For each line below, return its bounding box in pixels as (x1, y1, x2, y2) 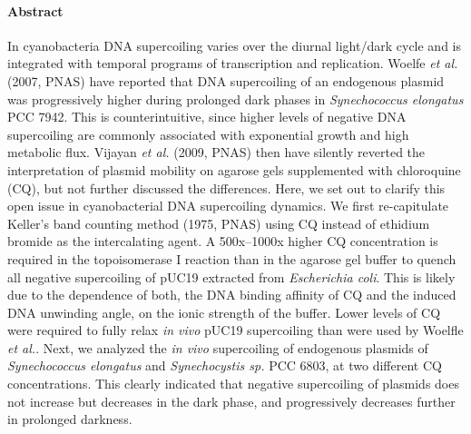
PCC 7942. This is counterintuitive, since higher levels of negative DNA (7, 107, 407, 126)
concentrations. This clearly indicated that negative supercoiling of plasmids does (7, 374, 459, 393)
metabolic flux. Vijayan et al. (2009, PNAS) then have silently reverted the (7, 143, 426, 162)
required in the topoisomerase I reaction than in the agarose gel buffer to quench (7, 249, 456, 268)
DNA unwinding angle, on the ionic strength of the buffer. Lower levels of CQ (7, 302, 441, 321)
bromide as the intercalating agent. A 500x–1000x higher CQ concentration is (7, 232, 438, 251)
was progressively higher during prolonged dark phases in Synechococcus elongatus (7, 89, 464, 108)
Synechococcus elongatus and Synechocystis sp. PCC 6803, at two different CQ (7, 356, 442, 375)
